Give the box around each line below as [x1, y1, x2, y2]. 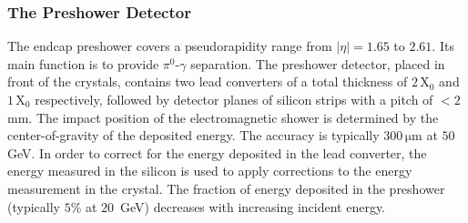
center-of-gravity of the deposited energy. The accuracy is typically [7, 126, 380, 145]
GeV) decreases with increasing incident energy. [120, 197, 386, 216]
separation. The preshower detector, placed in [190, 54, 445, 73]
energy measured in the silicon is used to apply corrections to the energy [7, 161, 412, 180]
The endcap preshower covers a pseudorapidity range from [7, 36, 332, 56]
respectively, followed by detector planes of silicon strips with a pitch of [35, 90, 433, 108]
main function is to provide [7, 54, 159, 73]
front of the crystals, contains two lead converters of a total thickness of [7, 72, 408, 91]
